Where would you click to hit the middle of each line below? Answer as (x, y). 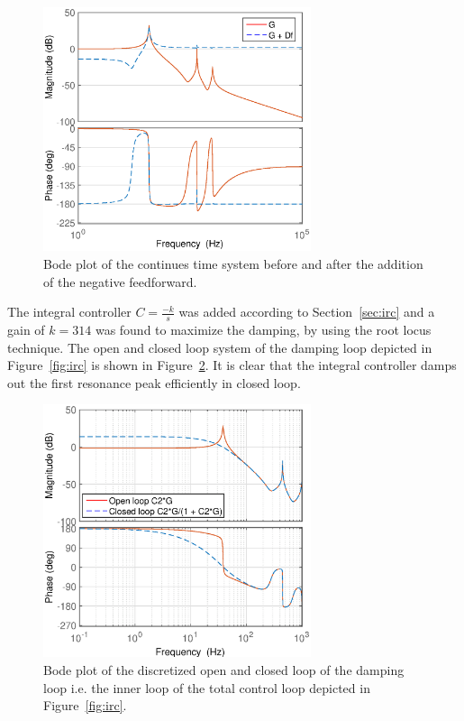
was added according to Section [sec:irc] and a (307, 312)
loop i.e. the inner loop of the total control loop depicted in (207, 687)
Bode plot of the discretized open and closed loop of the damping (224, 669)
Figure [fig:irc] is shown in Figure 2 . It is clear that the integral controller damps (232, 365)
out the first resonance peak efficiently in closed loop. (154, 382)
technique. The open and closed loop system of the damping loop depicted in (220, 347)
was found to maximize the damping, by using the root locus (263, 330)
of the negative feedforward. (120, 281)
